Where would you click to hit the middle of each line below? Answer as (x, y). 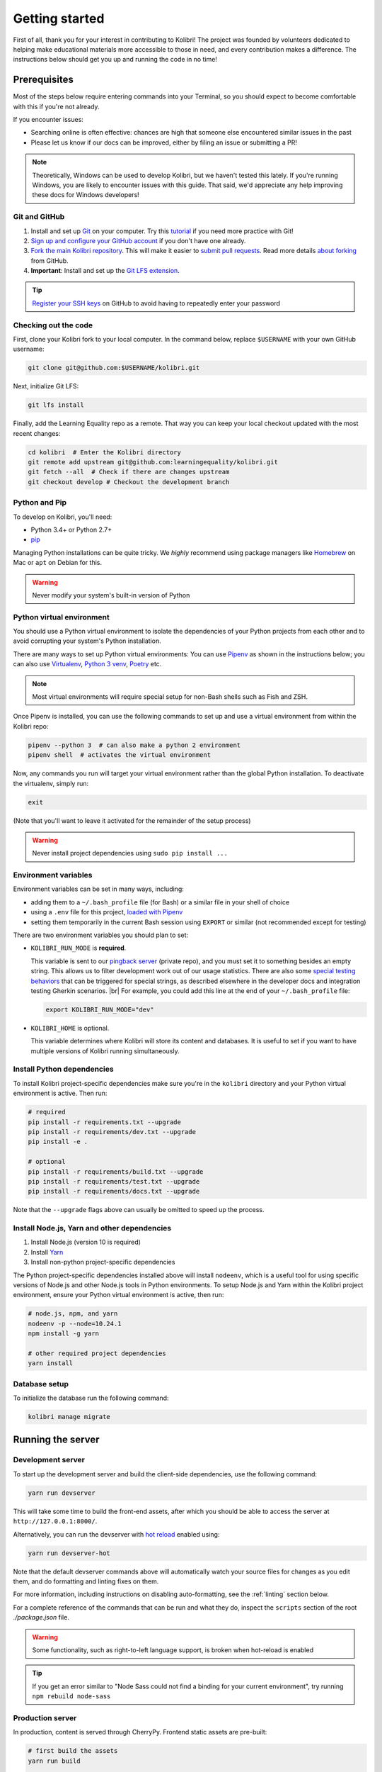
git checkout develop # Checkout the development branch (129, 482)
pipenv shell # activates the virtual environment (120, 755)
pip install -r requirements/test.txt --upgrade (114, 1181)
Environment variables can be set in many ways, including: (98, 889)
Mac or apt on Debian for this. (58, 563)
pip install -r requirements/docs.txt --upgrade (114, 1191)
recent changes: (37, 433)
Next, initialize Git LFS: (46, 386)
